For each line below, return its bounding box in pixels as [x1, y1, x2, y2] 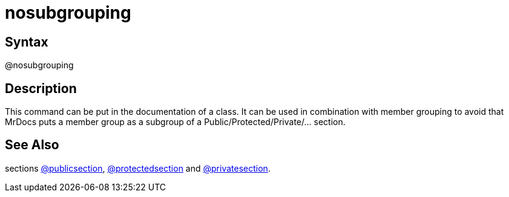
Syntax [5, 34, 48, 50]
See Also [5, 137, 59, 153]
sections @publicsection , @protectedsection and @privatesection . [5, 163, 271, 173]
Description [5, 80, 77, 96]
